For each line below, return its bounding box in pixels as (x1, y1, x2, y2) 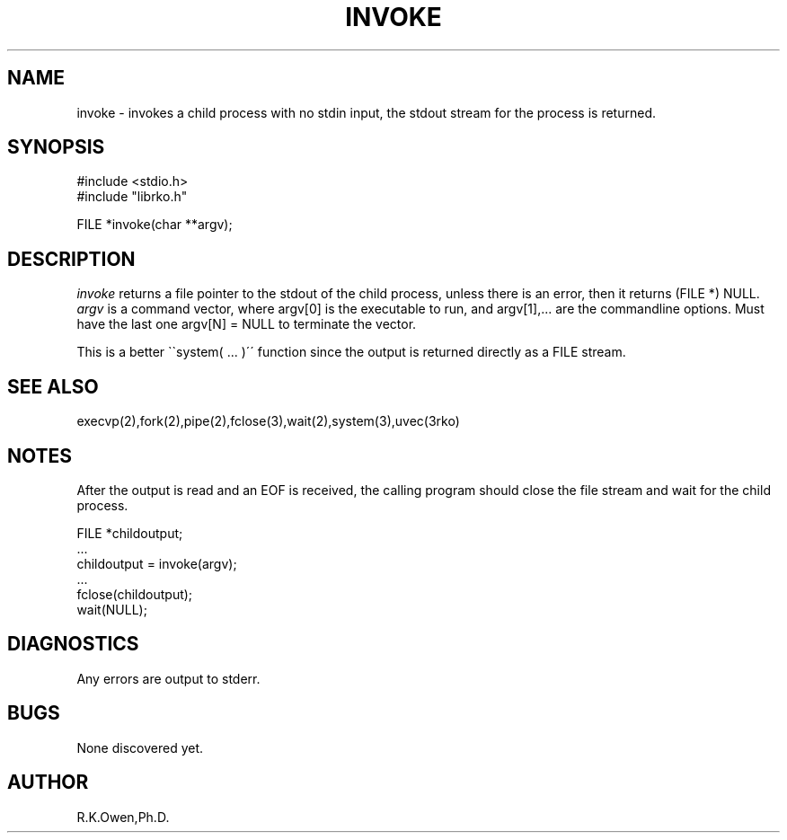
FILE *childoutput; (76, 525, 183, 541)
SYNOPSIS (7, 136, 105, 159)
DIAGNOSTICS (7, 632, 139, 656)
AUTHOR (7, 771, 89, 794)
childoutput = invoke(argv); (76, 555, 237, 571)
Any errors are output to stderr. (76, 670, 261, 686)
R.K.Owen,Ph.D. (76, 809, 170, 825)
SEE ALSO (7, 375, 99, 398)
